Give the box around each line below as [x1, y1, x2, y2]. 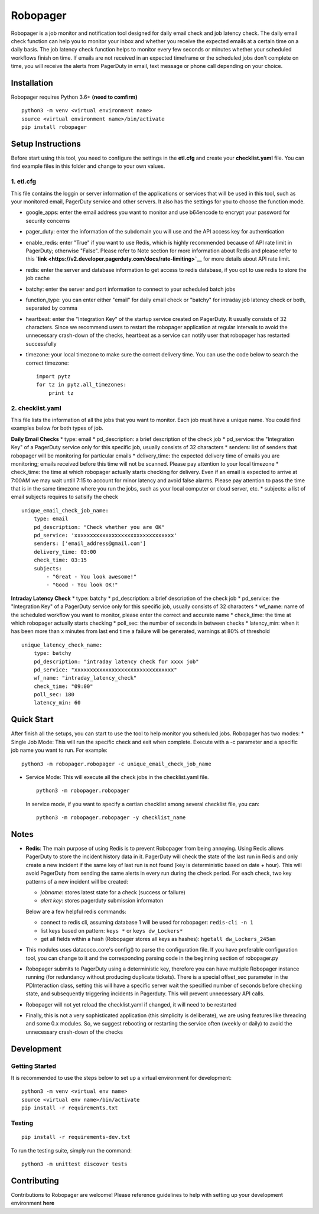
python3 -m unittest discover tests [21, 1160, 128, 1167]
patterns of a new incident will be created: [25, 878, 128, 885]
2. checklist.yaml [11, 404, 61, 412]
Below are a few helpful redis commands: [25, 908, 126, 915]
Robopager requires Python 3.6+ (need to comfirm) [11, 93, 138, 100]
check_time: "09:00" [33, 683, 93, 690]
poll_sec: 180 [33, 692, 75, 698]
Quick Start [11, 715, 54, 725]
